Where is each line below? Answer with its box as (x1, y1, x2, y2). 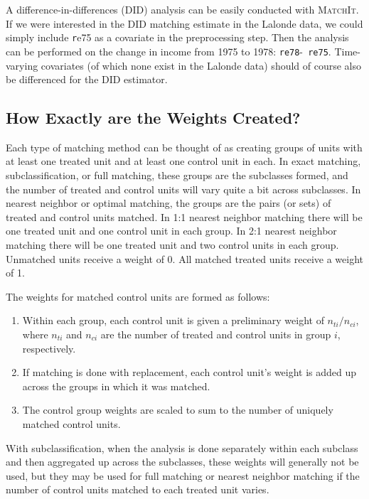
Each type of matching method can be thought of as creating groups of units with (6, 139, 363, 154)
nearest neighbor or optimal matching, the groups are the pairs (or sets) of (6, 195, 331, 210)
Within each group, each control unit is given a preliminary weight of (22, 313, 324, 328)
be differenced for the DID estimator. (6, 72, 168, 87)
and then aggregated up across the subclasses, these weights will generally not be (6, 454, 359, 469)
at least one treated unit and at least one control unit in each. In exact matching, (6, 154, 361, 168)
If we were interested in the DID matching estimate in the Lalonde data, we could (6, 16, 363, 31)
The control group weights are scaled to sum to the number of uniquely (22, 402, 333, 417)
